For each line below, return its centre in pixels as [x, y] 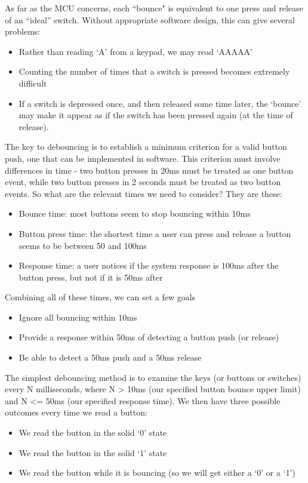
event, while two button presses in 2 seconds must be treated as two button [143, 182]
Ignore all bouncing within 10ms [78, 317]
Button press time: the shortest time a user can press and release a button [155, 233]
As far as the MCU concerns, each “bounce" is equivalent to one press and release [154, 8]
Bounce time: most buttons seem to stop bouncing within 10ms [135, 213]
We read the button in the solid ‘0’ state [93, 433]
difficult [33, 83]
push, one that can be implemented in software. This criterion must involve [143, 158]
